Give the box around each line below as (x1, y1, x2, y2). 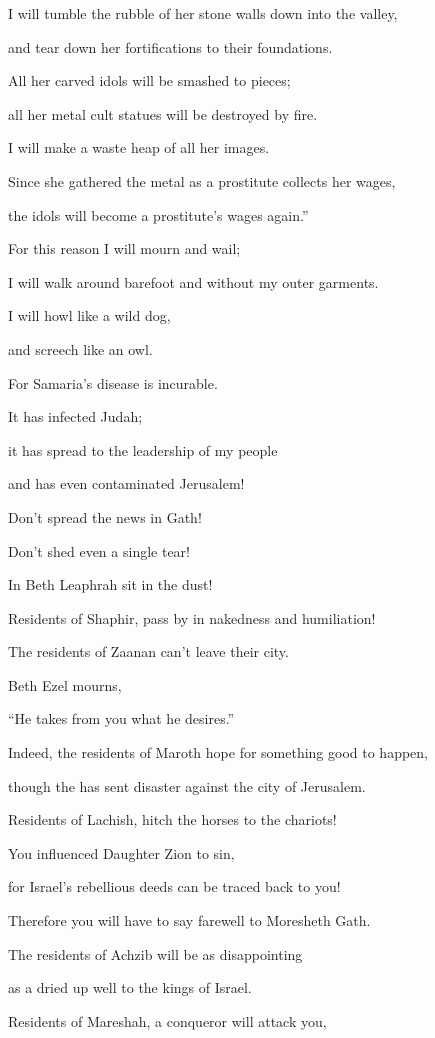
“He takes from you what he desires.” (8, 708, 235, 729)
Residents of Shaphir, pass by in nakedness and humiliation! (8, 607, 376, 628)
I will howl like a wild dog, (8, 305, 171, 326)
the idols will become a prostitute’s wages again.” (8, 204, 309, 225)
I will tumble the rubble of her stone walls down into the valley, (8, 3, 398, 23)
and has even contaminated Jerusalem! (8, 473, 245, 494)
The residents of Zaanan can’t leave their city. (8, 641, 289, 662)
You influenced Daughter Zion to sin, (8, 842, 235, 863)
